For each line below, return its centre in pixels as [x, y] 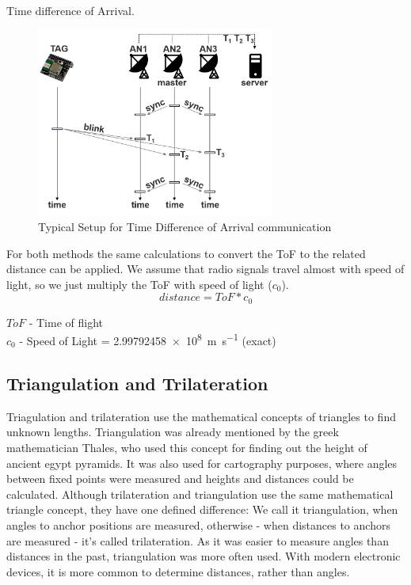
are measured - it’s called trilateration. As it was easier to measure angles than [198, 540]
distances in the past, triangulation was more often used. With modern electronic [204, 556]
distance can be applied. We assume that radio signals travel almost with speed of [205, 269]
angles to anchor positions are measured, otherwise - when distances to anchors [198, 524]
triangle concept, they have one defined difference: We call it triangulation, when [202, 509]
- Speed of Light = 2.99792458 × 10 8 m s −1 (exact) [148, 340]
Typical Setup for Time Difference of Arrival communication [185, 226]
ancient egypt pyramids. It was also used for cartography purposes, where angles [202, 463]
